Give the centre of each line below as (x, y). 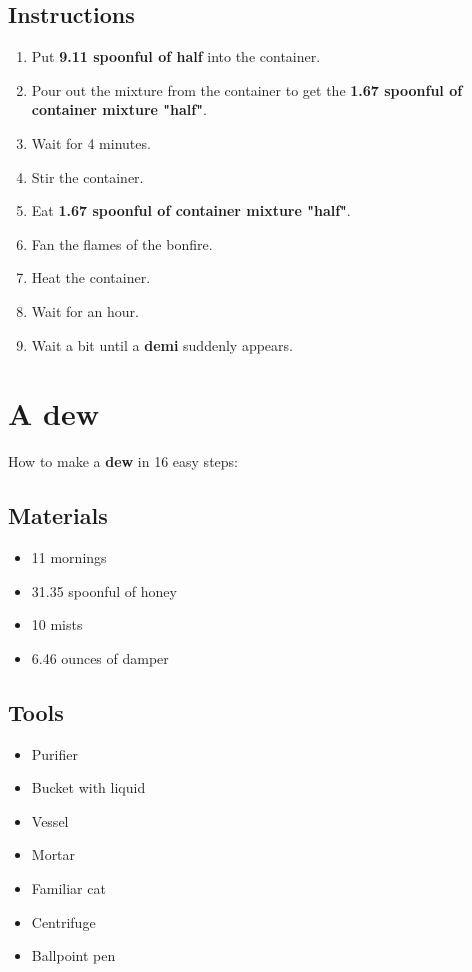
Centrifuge (63, 921)
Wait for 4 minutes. (91, 142)
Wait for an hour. (85, 310)
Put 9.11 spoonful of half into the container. (176, 56)
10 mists (57, 624)
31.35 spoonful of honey (104, 590)
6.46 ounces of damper (100, 657)
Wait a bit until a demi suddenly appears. (162, 344)
